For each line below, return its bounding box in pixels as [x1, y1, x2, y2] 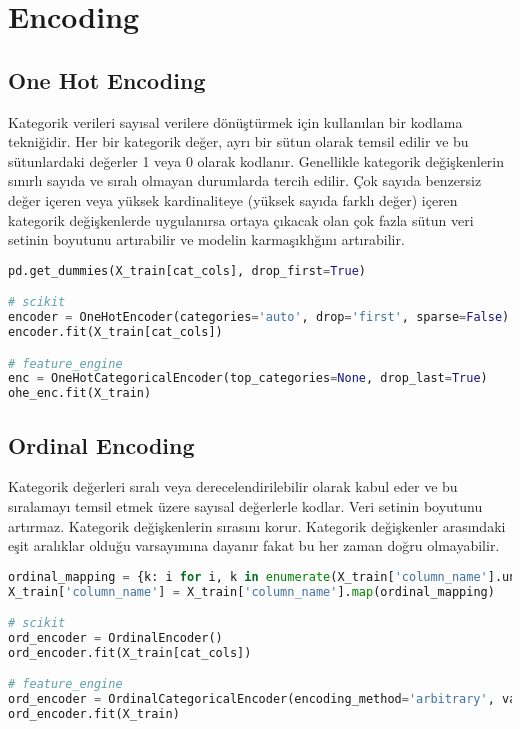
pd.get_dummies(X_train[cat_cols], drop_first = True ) [8, 263, 366, 278]
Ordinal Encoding [8, 429, 195, 460]
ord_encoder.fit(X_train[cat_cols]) [8, 645, 252, 660]
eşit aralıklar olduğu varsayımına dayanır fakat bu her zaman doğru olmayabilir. [8, 535, 500, 556]
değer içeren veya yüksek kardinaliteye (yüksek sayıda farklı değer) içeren [8, 189, 458, 210]
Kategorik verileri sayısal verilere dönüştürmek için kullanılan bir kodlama [8, 111, 463, 132]
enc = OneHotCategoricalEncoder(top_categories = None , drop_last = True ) [8, 371, 488, 386]
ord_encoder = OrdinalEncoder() [8, 631, 223, 646]
